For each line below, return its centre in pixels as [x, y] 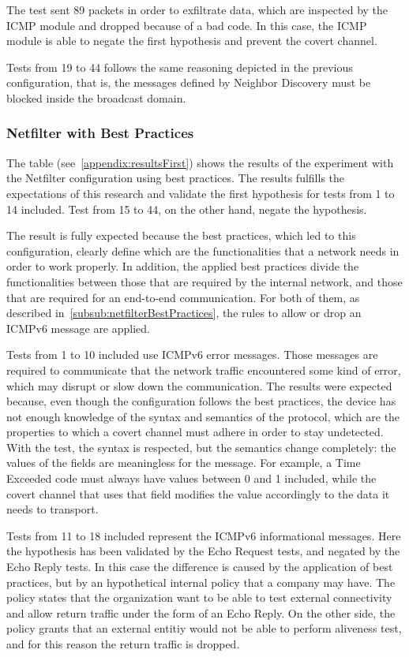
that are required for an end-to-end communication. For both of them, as [183, 297]
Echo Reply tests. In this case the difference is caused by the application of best [200, 567]
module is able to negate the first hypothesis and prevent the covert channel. [192, 41]
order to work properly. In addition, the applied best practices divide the [183, 266]
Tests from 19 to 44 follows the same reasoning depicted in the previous [180, 67]
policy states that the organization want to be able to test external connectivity [199, 597]
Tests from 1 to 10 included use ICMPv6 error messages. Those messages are [192, 355]
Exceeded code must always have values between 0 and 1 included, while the [191, 478]
